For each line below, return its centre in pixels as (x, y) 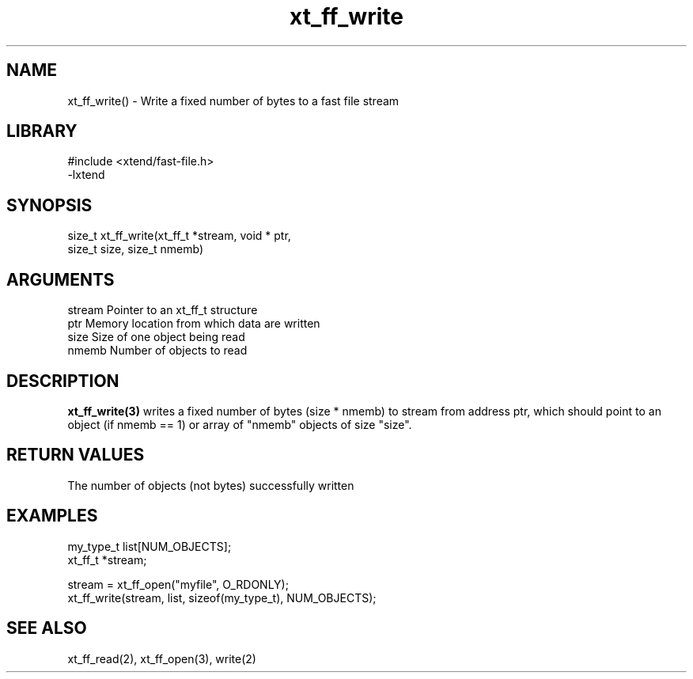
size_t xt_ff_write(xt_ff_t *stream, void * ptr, (179, 236)
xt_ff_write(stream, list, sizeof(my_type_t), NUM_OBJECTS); (222, 597)
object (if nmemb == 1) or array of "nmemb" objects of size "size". (240, 424)
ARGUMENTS (61, 279)
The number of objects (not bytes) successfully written (211, 485)
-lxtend (86, 175)
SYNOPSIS (49, 205)
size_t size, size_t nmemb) (136, 249)
